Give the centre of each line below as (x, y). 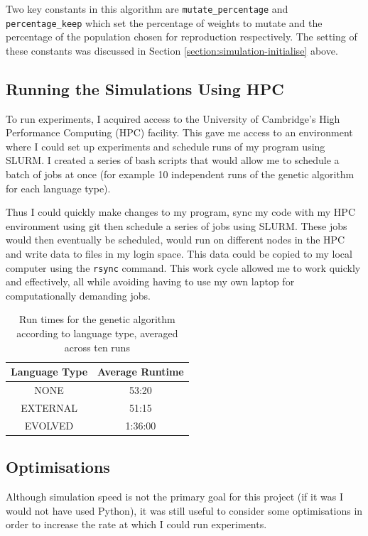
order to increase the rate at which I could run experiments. (136, 524)
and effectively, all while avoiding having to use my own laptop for (150, 281)
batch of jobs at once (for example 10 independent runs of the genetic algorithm (180, 174)
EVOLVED (49, 425)
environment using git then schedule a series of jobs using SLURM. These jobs (177, 225)
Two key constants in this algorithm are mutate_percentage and (147, 9)
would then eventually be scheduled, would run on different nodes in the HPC (175, 240)
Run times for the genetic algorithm (97, 319)
